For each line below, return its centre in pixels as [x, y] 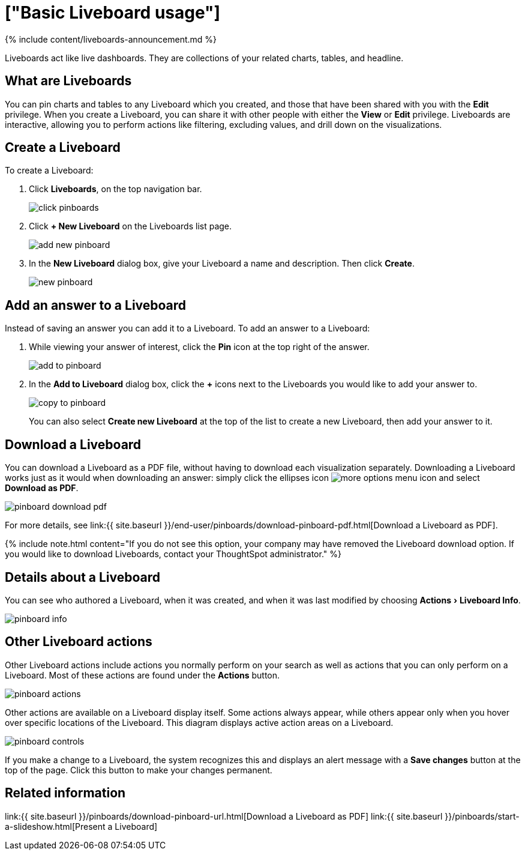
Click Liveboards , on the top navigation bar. [115, 189]
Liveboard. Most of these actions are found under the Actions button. [142, 675]
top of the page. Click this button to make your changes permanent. [139, 770]
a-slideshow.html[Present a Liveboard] [81, 826]
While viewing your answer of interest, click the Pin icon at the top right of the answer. [199, 347]
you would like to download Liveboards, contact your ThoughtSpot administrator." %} [173, 554]
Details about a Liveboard [83, 577]
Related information [65, 793]
